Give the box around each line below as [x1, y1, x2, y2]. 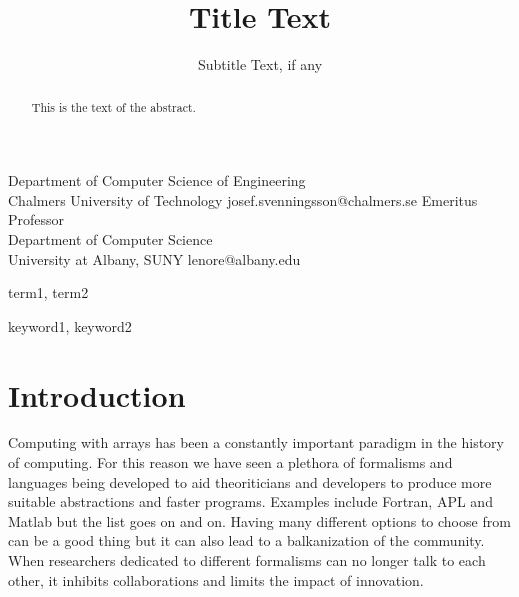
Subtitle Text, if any [197, 54, 323, 75]
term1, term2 [8, 282, 89, 303]
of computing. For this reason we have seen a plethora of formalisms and [8, 452, 453, 473]
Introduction [8, 374, 186, 415]
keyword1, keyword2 [8, 315, 132, 336]
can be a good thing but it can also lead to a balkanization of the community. [8, 530, 485, 551]
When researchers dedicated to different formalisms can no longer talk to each [8, 550, 486, 571]
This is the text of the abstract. [31, 98, 196, 115]
